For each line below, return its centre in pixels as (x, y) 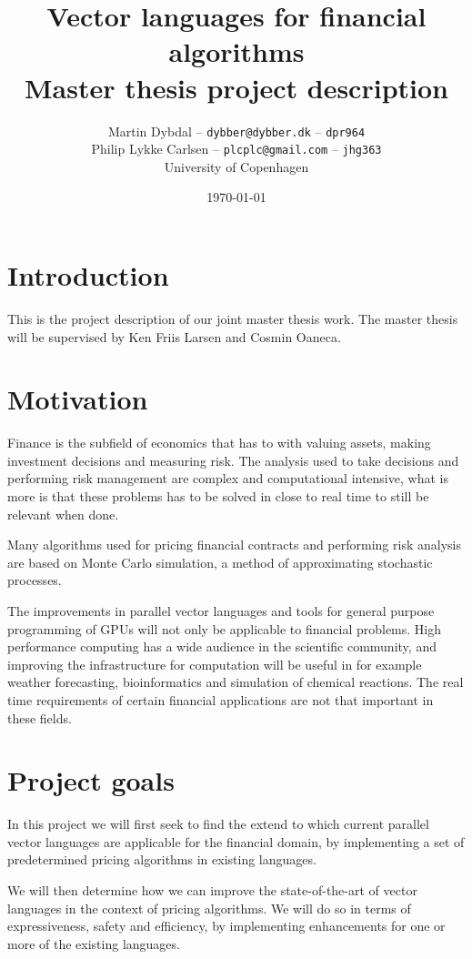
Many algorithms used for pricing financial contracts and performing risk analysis (234, 545)
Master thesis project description (236, 87)
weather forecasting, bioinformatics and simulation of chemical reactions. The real (236, 682)
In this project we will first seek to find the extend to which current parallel (218, 824)
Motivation (78, 399)
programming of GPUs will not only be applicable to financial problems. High (225, 628)
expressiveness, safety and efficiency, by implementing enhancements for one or (226, 926)
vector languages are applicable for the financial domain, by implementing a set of (236, 841)
